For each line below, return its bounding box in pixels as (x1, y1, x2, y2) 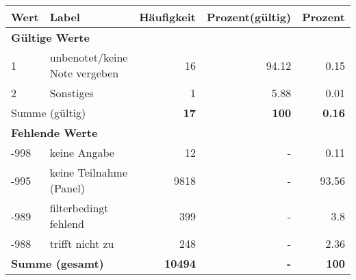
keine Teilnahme (49, 164, 127, 180)
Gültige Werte (11, 29, 90, 45)
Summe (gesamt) (11, 255, 104, 271)
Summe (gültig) (11, 105, 86, 120)
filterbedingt (49, 200, 109, 216)
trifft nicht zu (49, 236, 114, 251)
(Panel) (49, 180, 86, 196)
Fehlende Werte (11, 125, 98, 140)
